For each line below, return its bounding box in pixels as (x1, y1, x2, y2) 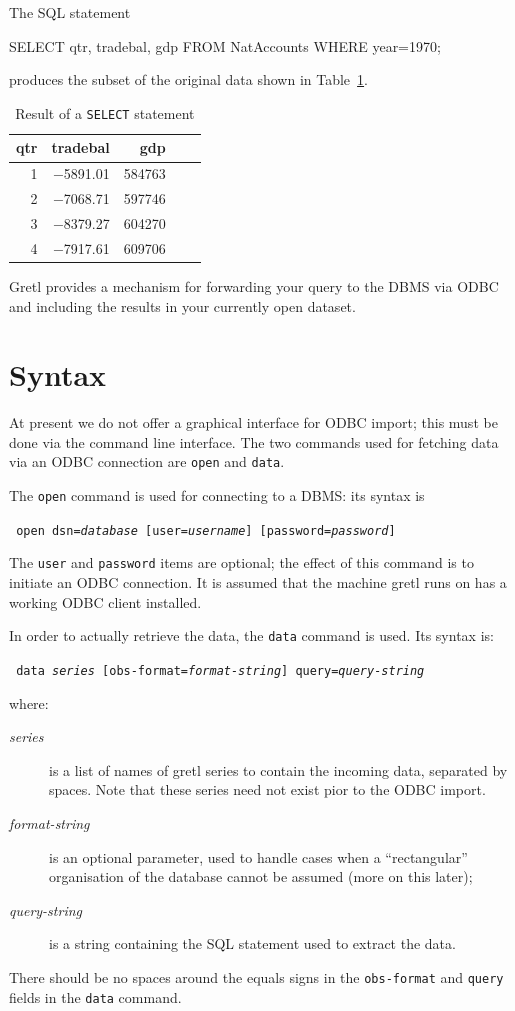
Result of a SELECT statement (15, 102, 195, 123)
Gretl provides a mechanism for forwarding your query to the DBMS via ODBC (9, 275, 499, 296)
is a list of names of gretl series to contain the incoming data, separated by (49, 759, 508, 780)
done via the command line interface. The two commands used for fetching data (9, 431, 499, 452)
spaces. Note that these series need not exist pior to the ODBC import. (49, 779, 486, 800)
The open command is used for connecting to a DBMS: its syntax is (9, 485, 425, 506)
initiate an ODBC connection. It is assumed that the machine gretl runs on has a (9, 572, 507, 593)
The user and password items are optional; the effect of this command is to (9, 552, 474, 573)
